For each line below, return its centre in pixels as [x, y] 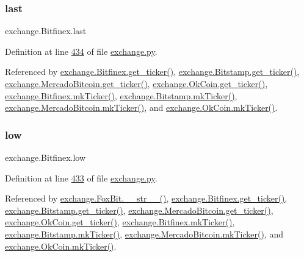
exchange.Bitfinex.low [45, 157]
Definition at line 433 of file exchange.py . [81, 178]
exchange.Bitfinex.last [46, 31]
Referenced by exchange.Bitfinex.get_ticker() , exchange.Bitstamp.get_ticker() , [152, 72]
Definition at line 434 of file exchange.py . [81, 51]
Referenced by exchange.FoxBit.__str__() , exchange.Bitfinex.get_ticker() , [146, 198]
